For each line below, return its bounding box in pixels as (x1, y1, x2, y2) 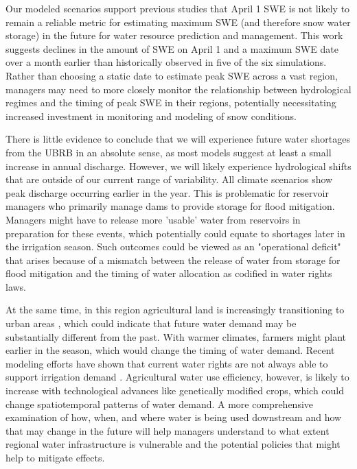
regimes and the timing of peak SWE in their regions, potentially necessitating (5, 95, 336, 110)
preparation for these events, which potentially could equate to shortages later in (5, 226, 345, 240)
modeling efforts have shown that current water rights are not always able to (5, 356, 328, 370)
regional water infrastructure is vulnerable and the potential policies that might (5, 437, 341, 451)
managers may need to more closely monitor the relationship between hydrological (5, 82, 352, 96)
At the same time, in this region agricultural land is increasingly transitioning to (5, 302, 345, 317)
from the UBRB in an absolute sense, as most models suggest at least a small (5, 145, 332, 159)
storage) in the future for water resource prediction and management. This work (5, 28, 343, 43)
